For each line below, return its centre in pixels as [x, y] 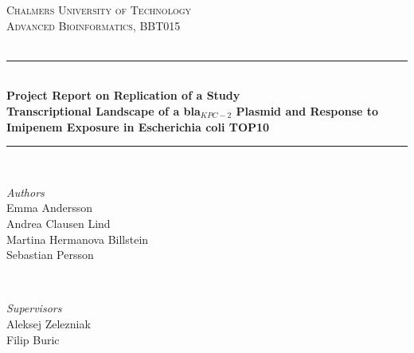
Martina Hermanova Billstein [78, 239]
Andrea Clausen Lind [59, 223]
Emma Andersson [50, 208]
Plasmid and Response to [307, 110]
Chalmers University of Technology [99, 10]
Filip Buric [33, 339]
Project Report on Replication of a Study [123, 95]
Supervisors [34, 308]
